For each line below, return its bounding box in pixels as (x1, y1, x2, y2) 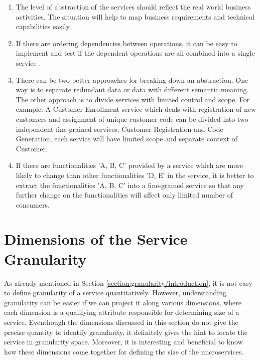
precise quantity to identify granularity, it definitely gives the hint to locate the (4, 326, 247, 337)
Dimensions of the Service (4, 229, 188, 249)
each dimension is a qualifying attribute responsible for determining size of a (4, 307, 239, 317)
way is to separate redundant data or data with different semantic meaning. (16, 84, 249, 95)
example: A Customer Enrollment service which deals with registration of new (16, 104, 256, 114)
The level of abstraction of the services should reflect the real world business (16, 2, 251, 12)
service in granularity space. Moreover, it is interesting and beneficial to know (4, 336, 243, 347)
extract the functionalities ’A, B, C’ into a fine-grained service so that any (16, 179, 244, 190)
